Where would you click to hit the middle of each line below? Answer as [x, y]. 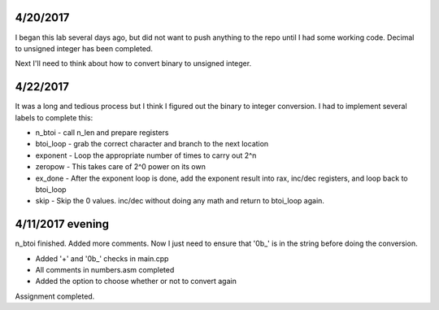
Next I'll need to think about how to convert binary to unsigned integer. [133, 63]
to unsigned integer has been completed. [84, 48]
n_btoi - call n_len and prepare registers [102, 132]
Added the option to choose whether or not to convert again [136, 282]
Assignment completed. [55, 296]
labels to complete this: [54, 117]
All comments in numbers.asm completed [105, 270]
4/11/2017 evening [62, 224]
